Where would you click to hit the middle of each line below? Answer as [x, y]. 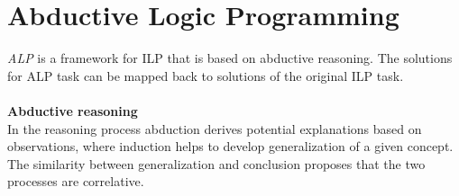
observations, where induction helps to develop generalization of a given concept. [230, 146]
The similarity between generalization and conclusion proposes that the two [216, 163]
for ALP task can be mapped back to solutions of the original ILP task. [206, 75]
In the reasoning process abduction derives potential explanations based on [215, 128]
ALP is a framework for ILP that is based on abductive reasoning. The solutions [230, 58]
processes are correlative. [76, 181]
